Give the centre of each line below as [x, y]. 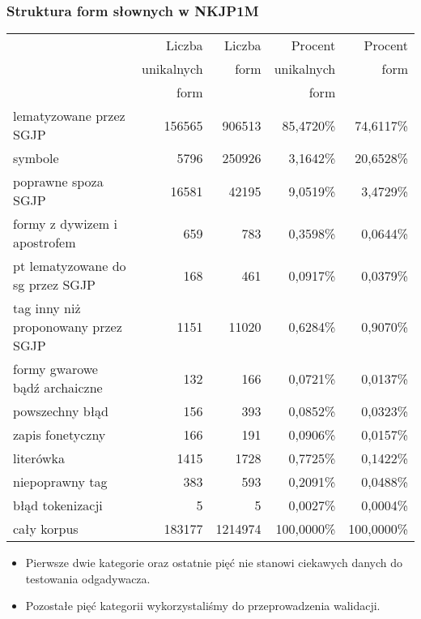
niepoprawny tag [60, 482]
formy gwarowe [55, 369]
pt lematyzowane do [70, 266]
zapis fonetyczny [60, 435]
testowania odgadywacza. [88, 578]
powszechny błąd [61, 411]
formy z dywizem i [65, 224]
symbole [36, 158]
